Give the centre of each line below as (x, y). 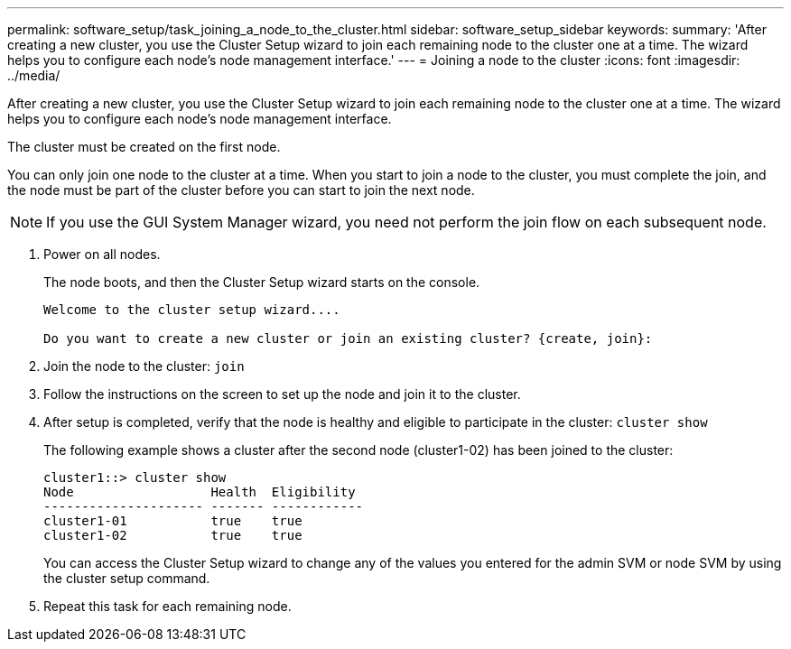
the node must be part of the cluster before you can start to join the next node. (241, 190)
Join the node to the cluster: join (144, 366)
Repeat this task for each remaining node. (168, 606)
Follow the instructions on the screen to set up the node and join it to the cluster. (282, 394)
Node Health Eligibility (200, 492)
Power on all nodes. (102, 254)
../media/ (34, 75)
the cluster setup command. (127, 578)
